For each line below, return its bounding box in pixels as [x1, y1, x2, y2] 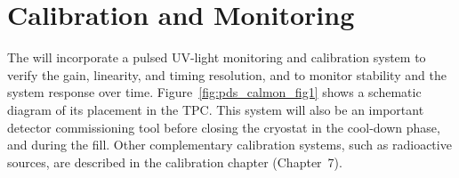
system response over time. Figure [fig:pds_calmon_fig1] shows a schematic [7, 83, 422, 101]
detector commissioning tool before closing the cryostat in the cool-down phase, [7, 117, 440, 136]
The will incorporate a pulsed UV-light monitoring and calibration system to [7, 48, 426, 67]
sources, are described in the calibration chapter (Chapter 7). [7, 152, 342, 171]
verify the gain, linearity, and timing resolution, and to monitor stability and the [7, 65, 447, 84]
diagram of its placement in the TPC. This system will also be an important [7, 100, 424, 118]
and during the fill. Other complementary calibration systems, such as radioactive [7, 135, 452, 154]
